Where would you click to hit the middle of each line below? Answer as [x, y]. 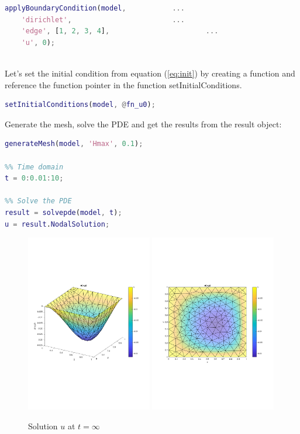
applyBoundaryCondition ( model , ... [95, 8]
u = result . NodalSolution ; [57, 224]
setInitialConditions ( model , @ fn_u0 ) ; [80, 105]
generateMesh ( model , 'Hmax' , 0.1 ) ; [74, 144]
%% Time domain [34, 167]
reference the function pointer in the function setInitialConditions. [123, 84]
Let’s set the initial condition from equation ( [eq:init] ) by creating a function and [150, 73]
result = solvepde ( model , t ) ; [63, 212]
